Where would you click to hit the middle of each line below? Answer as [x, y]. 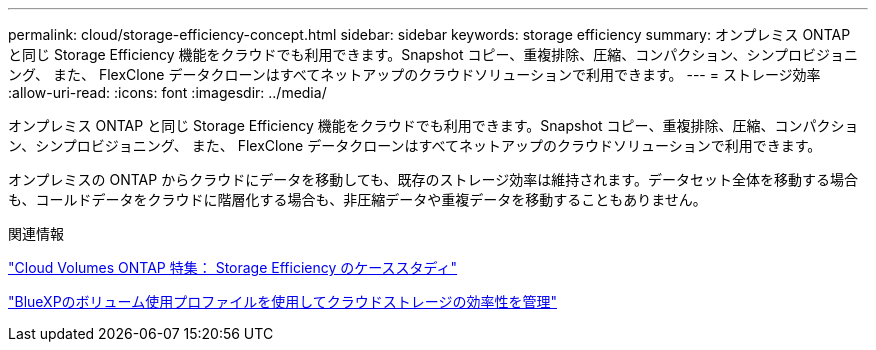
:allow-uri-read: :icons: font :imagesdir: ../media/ [167, 92]
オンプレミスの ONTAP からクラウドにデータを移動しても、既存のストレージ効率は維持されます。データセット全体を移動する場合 [433, 179]
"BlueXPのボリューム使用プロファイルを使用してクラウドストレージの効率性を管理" [283, 301]
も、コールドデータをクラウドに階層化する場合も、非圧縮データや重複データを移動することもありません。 [357, 199]
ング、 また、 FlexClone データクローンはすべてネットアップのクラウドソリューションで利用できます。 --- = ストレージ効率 [414, 74]
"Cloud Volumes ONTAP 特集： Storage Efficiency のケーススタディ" [233, 267]
